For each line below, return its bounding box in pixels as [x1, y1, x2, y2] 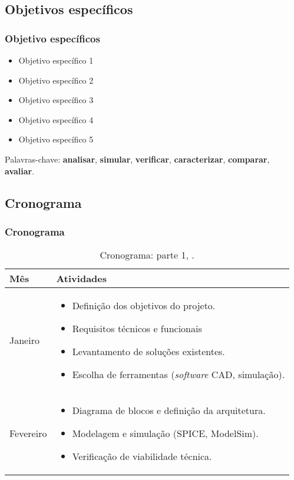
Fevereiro [9, 426, 47, 441]
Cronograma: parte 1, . [100, 248, 194, 262]
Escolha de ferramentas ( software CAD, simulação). [72, 368, 285, 382]
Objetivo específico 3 [18, 94, 94, 106]
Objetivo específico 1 [18, 54, 94, 66]
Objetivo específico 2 [18, 74, 94, 86]
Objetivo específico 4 [18, 113, 94, 125]
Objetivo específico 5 [18, 133, 94, 145]
